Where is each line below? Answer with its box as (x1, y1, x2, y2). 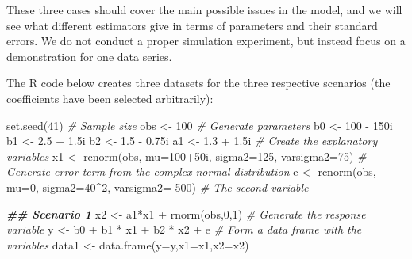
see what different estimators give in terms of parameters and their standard (6, 17, 378, 33)
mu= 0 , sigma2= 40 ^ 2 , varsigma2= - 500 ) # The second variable (6, 178, 309, 195)
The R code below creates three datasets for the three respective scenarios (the (6, 74, 391, 91)
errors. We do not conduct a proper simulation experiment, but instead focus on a (6, 32, 406, 49)
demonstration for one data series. (6, 48, 172, 64)
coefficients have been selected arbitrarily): (6, 90, 214, 106)
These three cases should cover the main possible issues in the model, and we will (6, 2, 402, 17)
